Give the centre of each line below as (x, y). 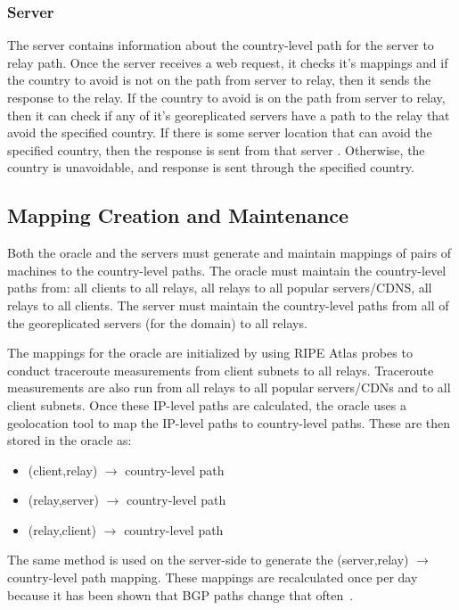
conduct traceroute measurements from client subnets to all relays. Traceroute (221, 370)
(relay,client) (62, 529)
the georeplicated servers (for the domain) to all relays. (157, 322)
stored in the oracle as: (70, 440)
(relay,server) (63, 500)
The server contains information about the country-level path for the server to (221, 45)
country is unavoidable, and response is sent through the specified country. (211, 167)
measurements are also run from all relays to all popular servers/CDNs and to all (229, 387)
